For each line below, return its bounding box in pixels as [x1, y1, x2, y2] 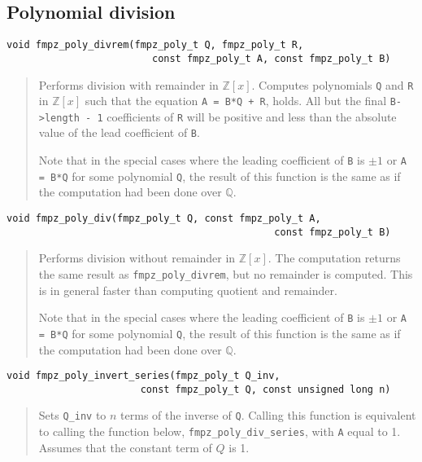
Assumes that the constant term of [38, 438, 212, 455]
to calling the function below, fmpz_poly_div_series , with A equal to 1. [38, 423, 401, 440]
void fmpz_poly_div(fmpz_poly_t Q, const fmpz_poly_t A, [7, 213, 321, 225]
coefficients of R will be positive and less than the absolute [107, 108, 397, 125]
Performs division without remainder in [38, 249, 236, 266]
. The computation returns [268, 249, 401, 266]
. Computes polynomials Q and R [251, 76, 414, 93]
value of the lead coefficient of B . [38, 124, 200, 141]
